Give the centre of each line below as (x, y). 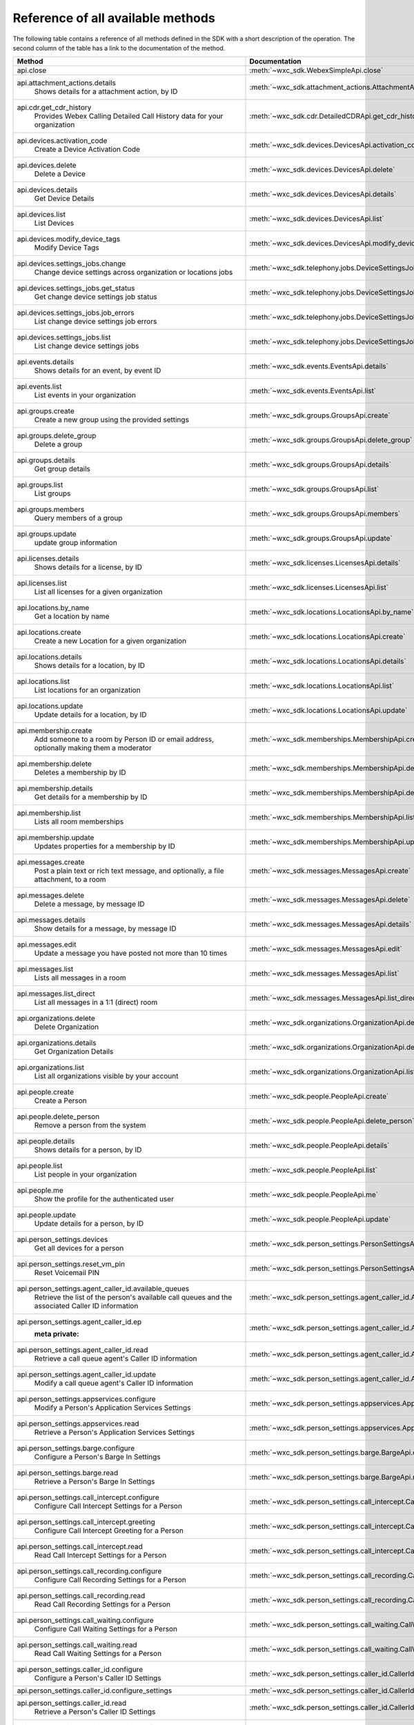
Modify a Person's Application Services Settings (112, 1408)
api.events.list (39, 386)
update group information (76, 543)
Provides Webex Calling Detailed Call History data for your (129, 116)
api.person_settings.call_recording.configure (89, 1571)
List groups (52, 493)
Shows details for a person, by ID (88, 1150)
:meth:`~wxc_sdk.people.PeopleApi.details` (319, 1145)
